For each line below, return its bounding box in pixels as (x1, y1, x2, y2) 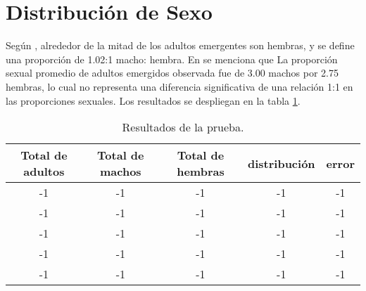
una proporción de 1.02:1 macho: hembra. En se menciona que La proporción (6, 51, 338, 66)
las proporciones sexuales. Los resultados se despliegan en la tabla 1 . (6, 93, 301, 108)
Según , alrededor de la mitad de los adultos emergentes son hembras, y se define (6, 38, 355, 53)
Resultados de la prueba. (122, 119, 244, 136)
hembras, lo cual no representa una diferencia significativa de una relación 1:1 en (6, 79, 353, 93)
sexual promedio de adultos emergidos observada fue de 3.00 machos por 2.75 (6, 65, 339, 80)
